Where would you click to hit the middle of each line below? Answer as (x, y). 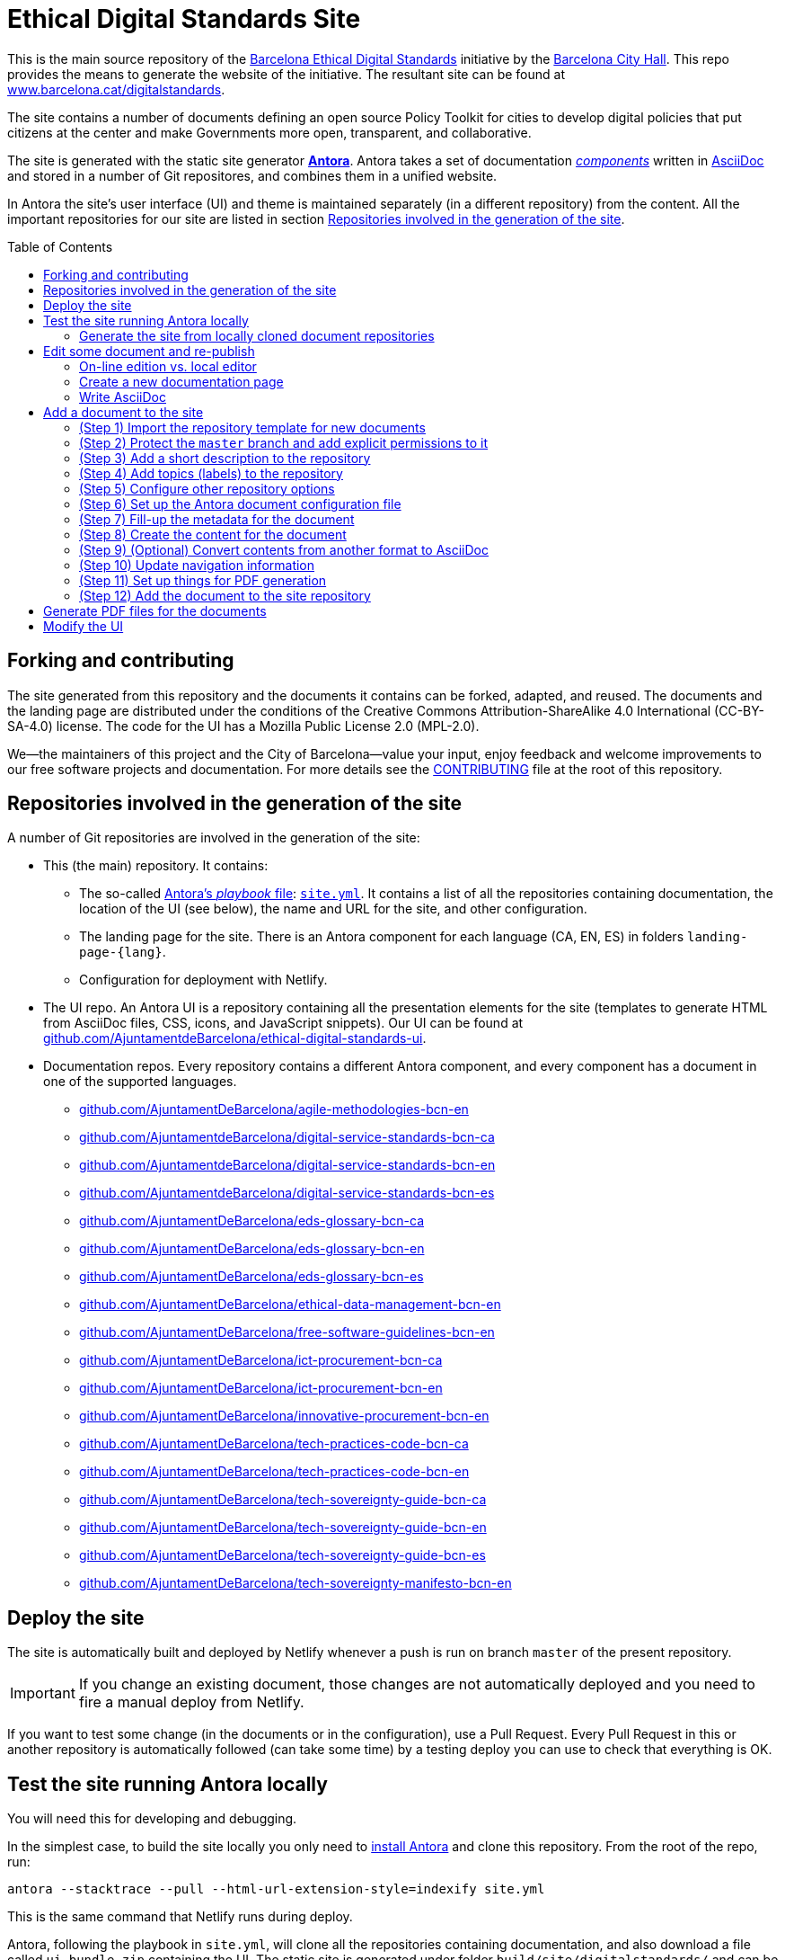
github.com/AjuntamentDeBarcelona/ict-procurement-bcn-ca (261, 1360)
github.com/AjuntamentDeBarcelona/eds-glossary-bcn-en (252, 1249)
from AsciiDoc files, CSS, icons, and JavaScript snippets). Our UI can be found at (283, 1023)
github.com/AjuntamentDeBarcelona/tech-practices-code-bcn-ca (274, 1444)
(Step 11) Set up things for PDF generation (203, 580)
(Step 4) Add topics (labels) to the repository (211, 473)
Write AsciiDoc (123, 396)
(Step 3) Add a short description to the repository (225, 458)
